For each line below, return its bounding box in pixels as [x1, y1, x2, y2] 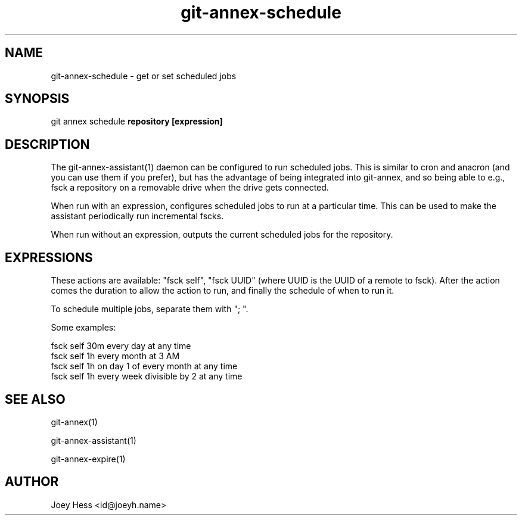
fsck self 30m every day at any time [51, 341, 191, 351]
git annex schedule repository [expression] [51, 116, 223, 127]
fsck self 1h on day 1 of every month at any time [51, 361, 238, 372]
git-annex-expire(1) [51, 453, 126, 464]
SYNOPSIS [5, 91, 70, 107]
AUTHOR [5, 474, 59, 490]
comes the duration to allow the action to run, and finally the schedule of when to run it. [51, 285, 394, 296]
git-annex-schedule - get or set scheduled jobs [51, 70, 237, 81]
